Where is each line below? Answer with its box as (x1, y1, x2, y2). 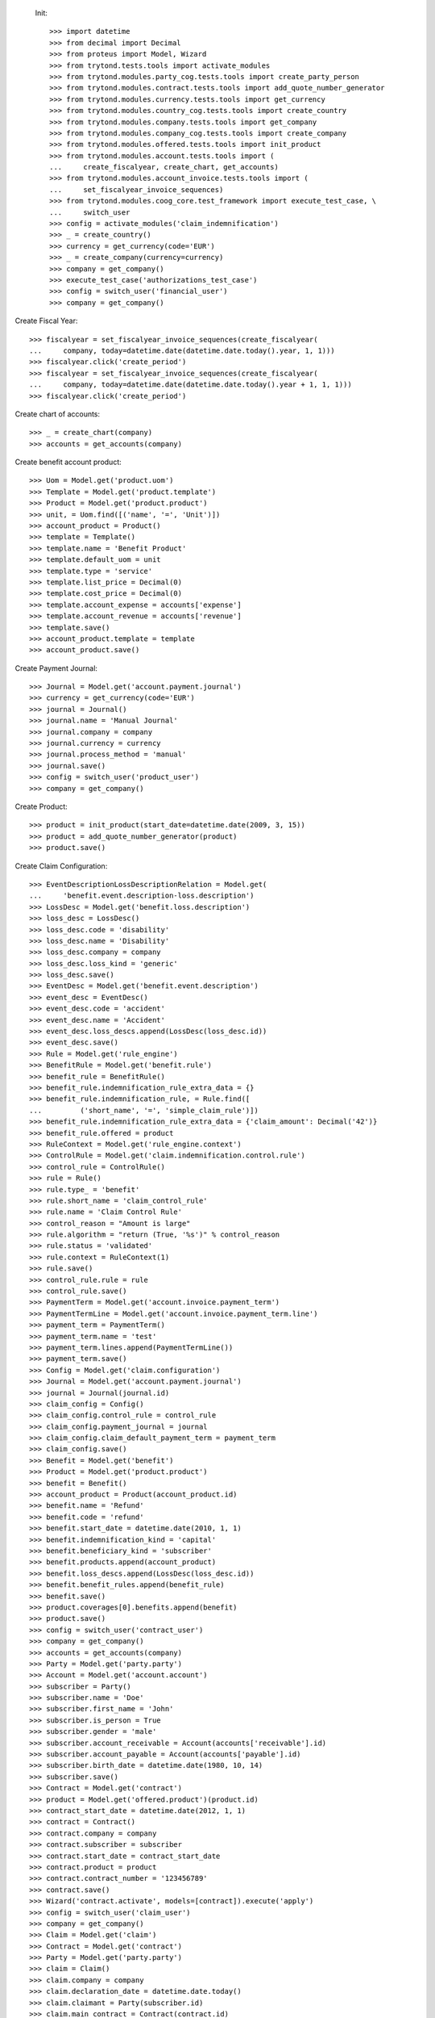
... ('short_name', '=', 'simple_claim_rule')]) (29, 1106, 259, 1115)
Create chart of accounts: (14, 408, 101, 419)
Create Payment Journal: (14, 663, 98, 673)
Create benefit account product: (14, 457, 122, 467)
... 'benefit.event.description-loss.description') (29, 891, 255, 900)
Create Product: (14, 802, 68, 811)
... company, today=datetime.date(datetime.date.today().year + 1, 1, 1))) (29, 380, 352, 389)
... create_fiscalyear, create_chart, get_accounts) (49, 162, 280, 172)
